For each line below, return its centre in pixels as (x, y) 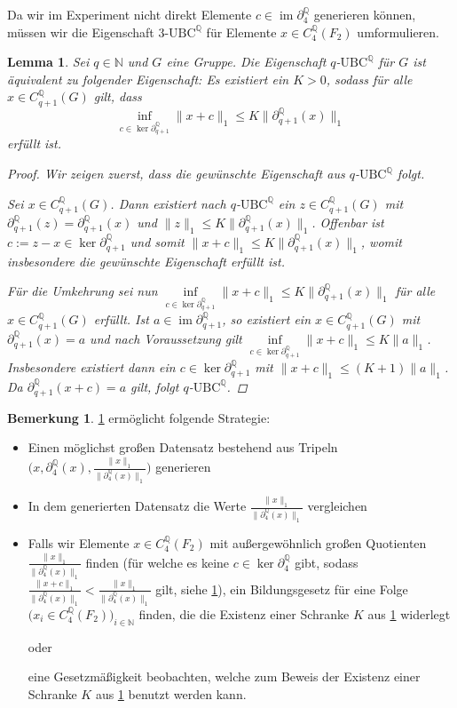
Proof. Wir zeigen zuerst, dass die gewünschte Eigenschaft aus (176, 174)
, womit (381, 241)
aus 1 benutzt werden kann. (171, 693)
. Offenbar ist (348, 223)
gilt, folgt (155, 386)
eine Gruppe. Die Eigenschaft (246, 62)
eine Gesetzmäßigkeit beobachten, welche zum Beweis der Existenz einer (224, 676)
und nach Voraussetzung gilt (166, 338)
